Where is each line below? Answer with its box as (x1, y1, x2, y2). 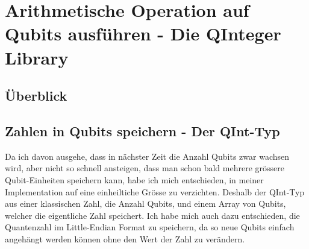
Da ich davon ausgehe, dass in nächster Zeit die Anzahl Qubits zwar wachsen (5, 150, 290, 162)
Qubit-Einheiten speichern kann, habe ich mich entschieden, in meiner (5, 173, 264, 186)
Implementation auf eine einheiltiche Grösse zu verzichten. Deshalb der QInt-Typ (5, 185, 305, 198)
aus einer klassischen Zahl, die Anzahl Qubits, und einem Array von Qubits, (5, 197, 286, 210)
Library (5, 45, 69, 69)
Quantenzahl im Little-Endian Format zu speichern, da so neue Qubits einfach (5, 221, 295, 233)
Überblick (5, 86, 67, 105)
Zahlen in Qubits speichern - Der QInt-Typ (5, 121, 280, 140)
